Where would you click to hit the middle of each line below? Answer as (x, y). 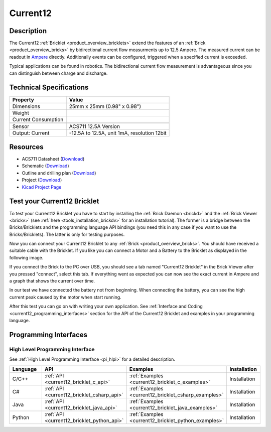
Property (23, 99)
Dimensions (26, 106)
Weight (21, 113)
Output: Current (31, 133)
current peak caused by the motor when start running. (65, 297)
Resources (26, 147)
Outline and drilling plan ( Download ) (59, 173)
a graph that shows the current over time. (52, 281)
